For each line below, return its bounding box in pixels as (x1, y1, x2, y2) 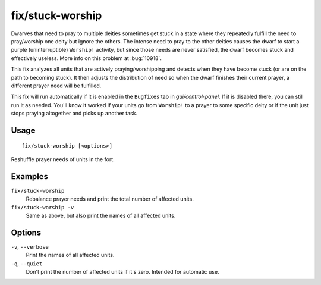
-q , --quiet (11, 259, 43, 267)
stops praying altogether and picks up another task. (11, 110, 138, 117)
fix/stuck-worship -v (11, 204, 74, 211)
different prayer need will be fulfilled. (11, 82, 102, 89)
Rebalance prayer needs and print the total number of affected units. (26, 195, 194, 202)
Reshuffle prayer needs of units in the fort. (11, 155, 115, 163)
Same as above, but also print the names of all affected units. (26, 212, 176, 219)
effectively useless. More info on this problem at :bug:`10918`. (11, 54, 162, 62)
